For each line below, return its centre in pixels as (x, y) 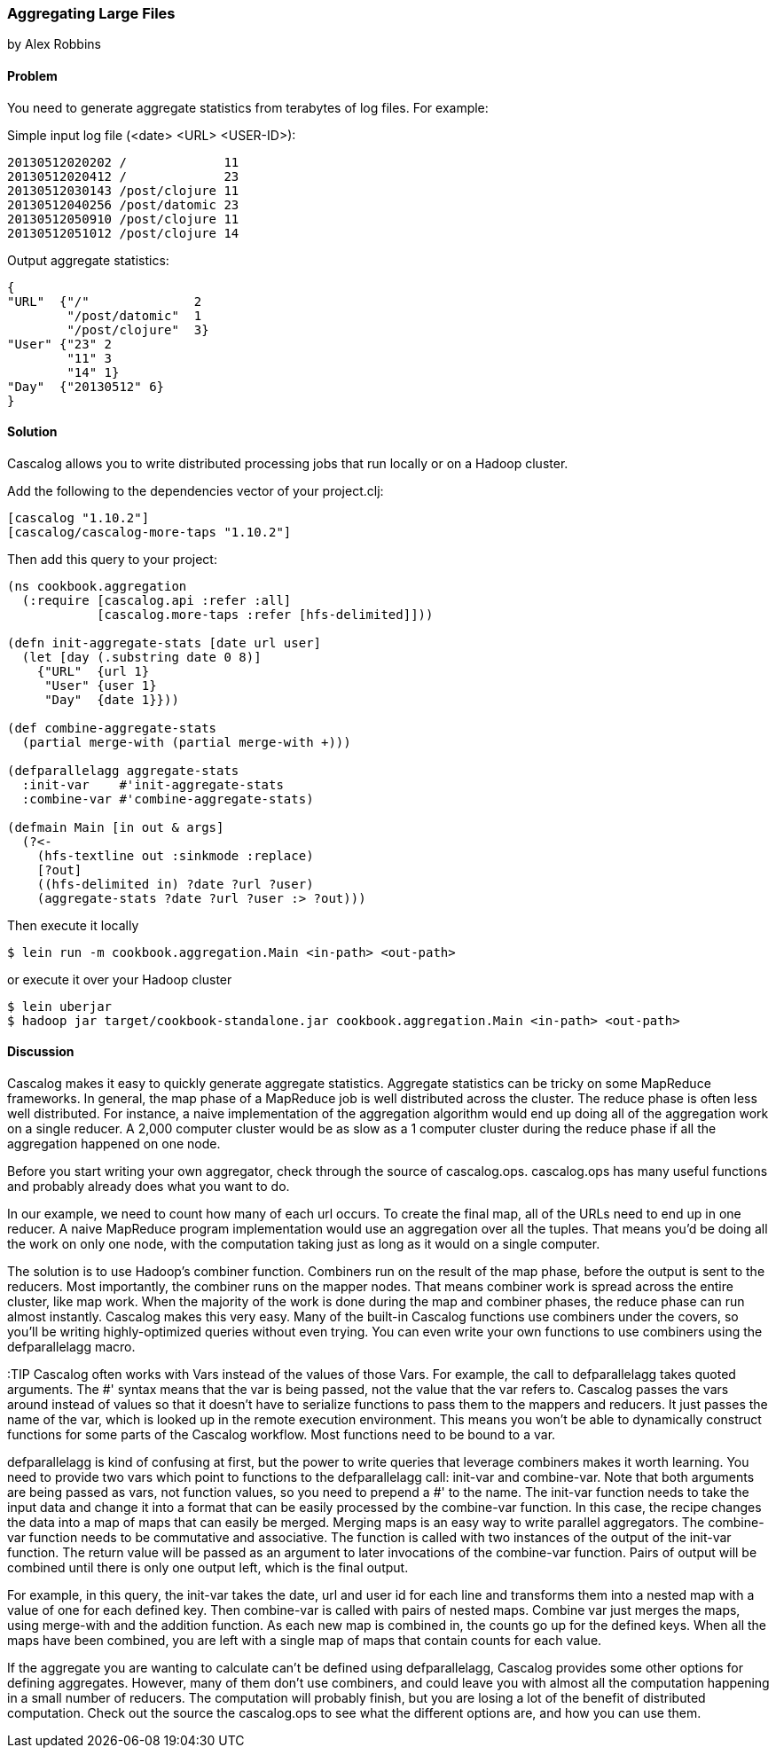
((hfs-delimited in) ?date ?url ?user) (175, 884)
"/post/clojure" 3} (138, 329)
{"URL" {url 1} (93, 671)
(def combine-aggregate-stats (112, 728)
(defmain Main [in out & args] (116, 827)
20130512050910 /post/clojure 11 (123, 219)
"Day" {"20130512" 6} (86, 386)
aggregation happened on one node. (114, 1144)
